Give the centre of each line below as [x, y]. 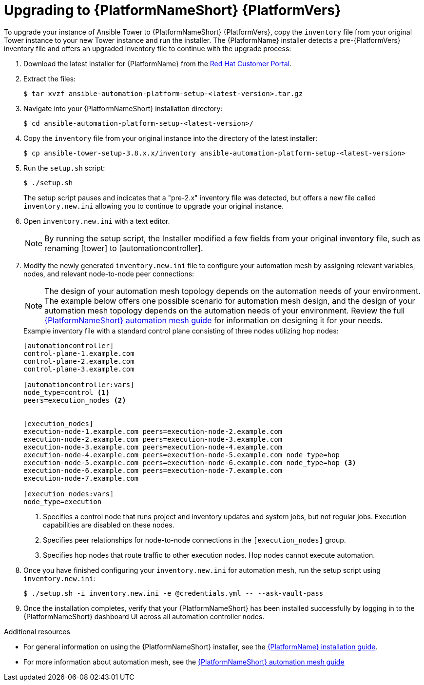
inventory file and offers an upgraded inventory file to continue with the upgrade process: [148, 48]
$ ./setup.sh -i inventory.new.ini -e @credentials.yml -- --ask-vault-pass [173, 593]
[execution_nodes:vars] [69, 494]
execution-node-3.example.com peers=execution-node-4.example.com [153, 447]
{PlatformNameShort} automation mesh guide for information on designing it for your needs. [214, 320]
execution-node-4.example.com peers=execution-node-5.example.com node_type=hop [182, 455]
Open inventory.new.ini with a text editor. [97, 221]
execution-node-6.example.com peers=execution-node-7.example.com [153, 470]
